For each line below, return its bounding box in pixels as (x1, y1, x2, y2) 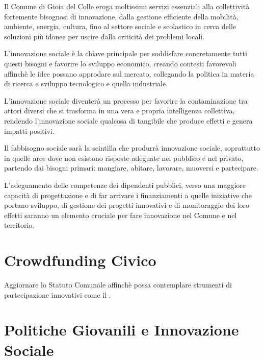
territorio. (4, 220, 35, 230)
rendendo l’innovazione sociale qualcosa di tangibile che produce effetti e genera (4, 115, 253, 126)
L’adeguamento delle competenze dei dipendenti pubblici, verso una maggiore (4, 179, 246, 190)
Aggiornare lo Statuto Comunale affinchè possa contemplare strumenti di (4, 279, 232, 290)
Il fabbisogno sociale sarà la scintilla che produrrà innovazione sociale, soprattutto (4, 142, 260, 153)
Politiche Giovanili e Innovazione (4, 319, 239, 340)
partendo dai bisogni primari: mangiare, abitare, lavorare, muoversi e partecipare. (4, 162, 258, 173)
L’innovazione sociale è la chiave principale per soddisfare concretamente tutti (4, 48, 247, 59)
